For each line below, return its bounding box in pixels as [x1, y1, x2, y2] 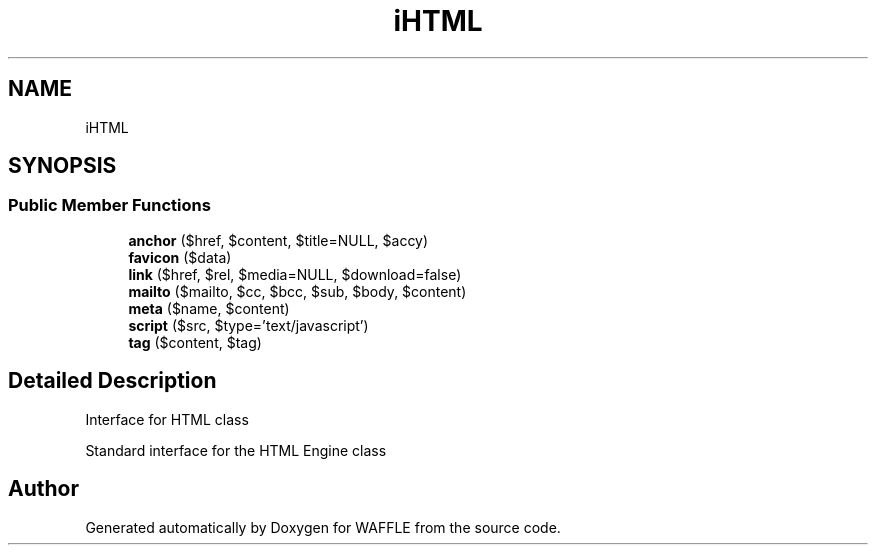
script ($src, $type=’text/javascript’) [128, 316, 369, 334]
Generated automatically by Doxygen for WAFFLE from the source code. [85, 518, 561, 536]
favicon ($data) [128, 248, 232, 266]
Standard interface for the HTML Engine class [85, 441, 387, 459]
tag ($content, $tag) [128, 333, 262, 351]
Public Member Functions [8, 195, 211, 216]
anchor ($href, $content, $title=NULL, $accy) [128, 231, 429, 249]
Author [8, 476, 79, 502]
